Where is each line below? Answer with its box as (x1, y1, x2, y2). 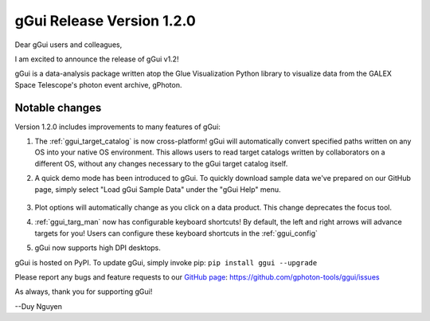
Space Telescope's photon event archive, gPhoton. (14, 80, 182, 89)
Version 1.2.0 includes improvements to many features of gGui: (14, 122, 221, 131)
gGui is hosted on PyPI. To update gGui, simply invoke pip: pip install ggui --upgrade (14, 257, 318, 267)
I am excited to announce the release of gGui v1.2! (14, 54, 179, 64)
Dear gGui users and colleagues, (14, 40, 123, 49)
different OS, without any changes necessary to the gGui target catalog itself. (34, 159, 288, 168)
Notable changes (14, 100, 102, 115)
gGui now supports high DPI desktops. (34, 243, 161, 252)
